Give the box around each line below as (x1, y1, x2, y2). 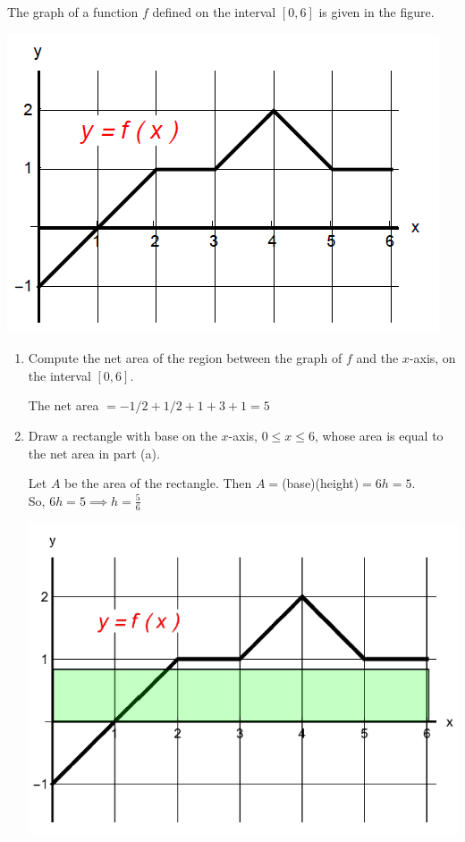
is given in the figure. (318, 3, 435, 21)
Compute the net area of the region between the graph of (28, 349, 342, 367)
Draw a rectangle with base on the (28, 425, 217, 444)
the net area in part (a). (28, 443, 160, 462)
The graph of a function (7, 3, 139, 21)
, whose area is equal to (314, 425, 444, 444)
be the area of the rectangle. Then (64, 474, 252, 493)
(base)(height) (282, 474, 359, 493)
